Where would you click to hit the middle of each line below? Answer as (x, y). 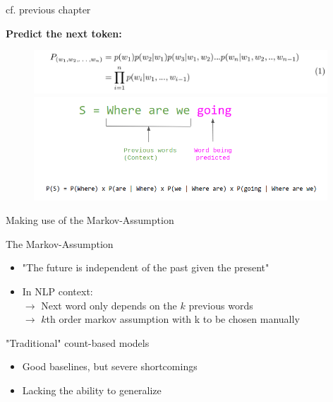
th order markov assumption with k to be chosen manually (173, 319)
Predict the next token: (64, 33)
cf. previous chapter (48, 9)
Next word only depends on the (109, 305)
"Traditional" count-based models (78, 342)
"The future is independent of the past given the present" (146, 267)
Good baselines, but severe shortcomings (110, 366)
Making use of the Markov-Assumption (90, 220)
